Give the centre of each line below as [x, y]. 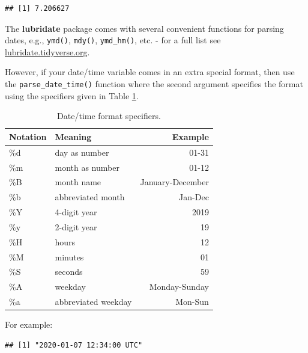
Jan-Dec [194, 197]
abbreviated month [90, 197]
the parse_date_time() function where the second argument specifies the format [154, 84]
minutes [69, 256]
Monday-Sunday [179, 287]
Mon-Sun [192, 302]
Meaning [73, 136]
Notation [28, 136]
